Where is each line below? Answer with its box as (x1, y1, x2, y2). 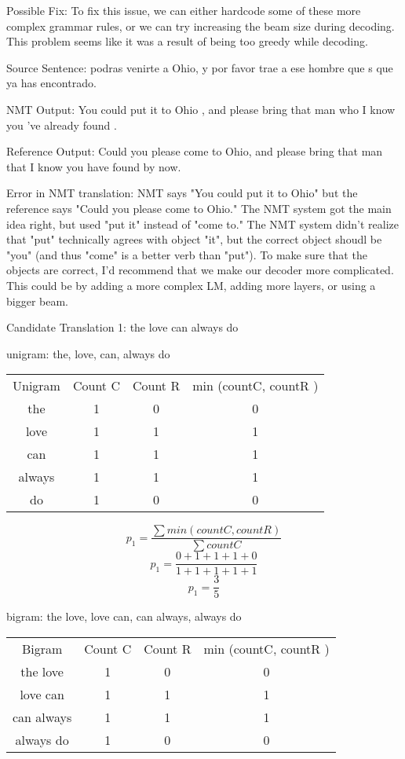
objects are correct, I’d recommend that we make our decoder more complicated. (6, 262, 394, 278)
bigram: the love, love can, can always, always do (6, 608, 242, 625)
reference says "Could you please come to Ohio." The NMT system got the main (6, 200, 392, 216)
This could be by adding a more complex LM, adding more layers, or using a (6, 277, 376, 293)
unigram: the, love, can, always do (6, 345, 170, 361)
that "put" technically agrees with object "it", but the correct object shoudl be (6, 231, 382, 247)
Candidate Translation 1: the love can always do (6, 319, 239, 335)
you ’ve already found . (6, 116, 117, 133)
